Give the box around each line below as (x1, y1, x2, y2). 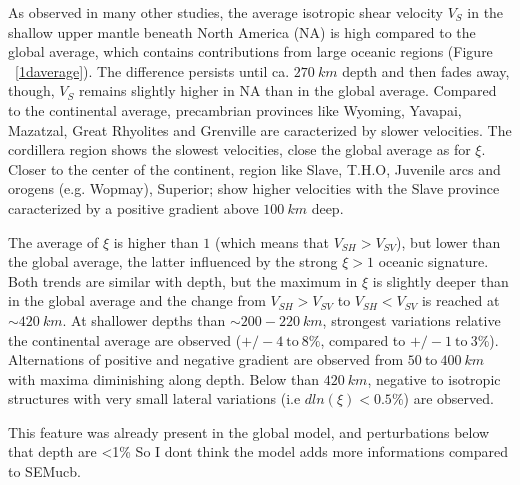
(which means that (214, 231, 329, 252)
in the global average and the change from (8, 290, 266, 311)
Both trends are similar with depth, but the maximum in (8, 270, 358, 291)
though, (8, 80, 55, 101)
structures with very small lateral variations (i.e (8, 388, 301, 409)
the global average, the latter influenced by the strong (8, 251, 338, 272)
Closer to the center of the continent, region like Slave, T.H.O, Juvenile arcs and (8, 158, 501, 179)
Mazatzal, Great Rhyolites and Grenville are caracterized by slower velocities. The (8, 119, 512, 140)
